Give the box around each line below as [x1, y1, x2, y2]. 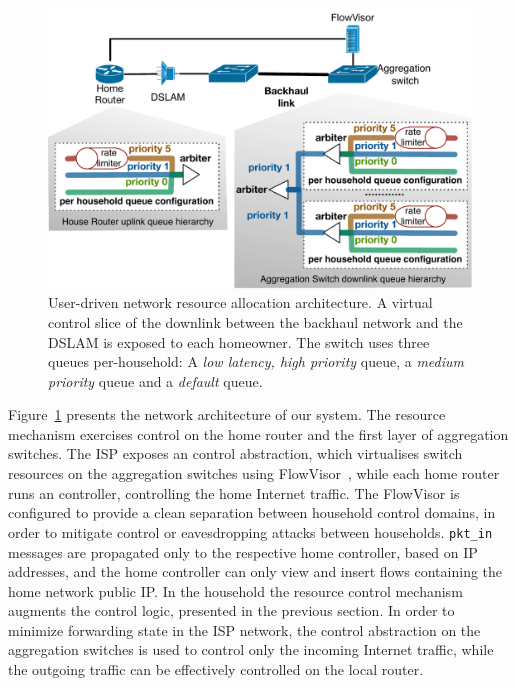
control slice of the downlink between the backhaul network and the [48, 311, 463, 332]
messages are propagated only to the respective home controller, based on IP [8, 541, 478, 562]
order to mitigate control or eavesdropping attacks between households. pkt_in [8, 521, 493, 542]
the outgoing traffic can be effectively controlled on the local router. [8, 659, 424, 680]
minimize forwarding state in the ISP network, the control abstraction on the [8, 619, 481, 640]
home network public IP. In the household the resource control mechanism [8, 580, 463, 601]
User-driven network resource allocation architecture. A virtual [48, 292, 433, 313]
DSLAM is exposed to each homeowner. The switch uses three [48, 331, 430, 352]
